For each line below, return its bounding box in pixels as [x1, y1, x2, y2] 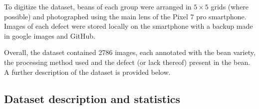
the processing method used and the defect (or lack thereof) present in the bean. [4, 56, 251, 67]
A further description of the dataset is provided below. [4, 66, 171, 77]
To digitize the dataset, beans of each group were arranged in [4, 1, 192, 11]
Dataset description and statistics [4, 91, 181, 106]
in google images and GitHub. [4, 30, 95, 41]
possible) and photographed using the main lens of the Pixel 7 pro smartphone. [4, 11, 247, 21]
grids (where [211, 1, 249, 11]
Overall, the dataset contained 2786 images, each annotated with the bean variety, [4, 47, 256, 57]
